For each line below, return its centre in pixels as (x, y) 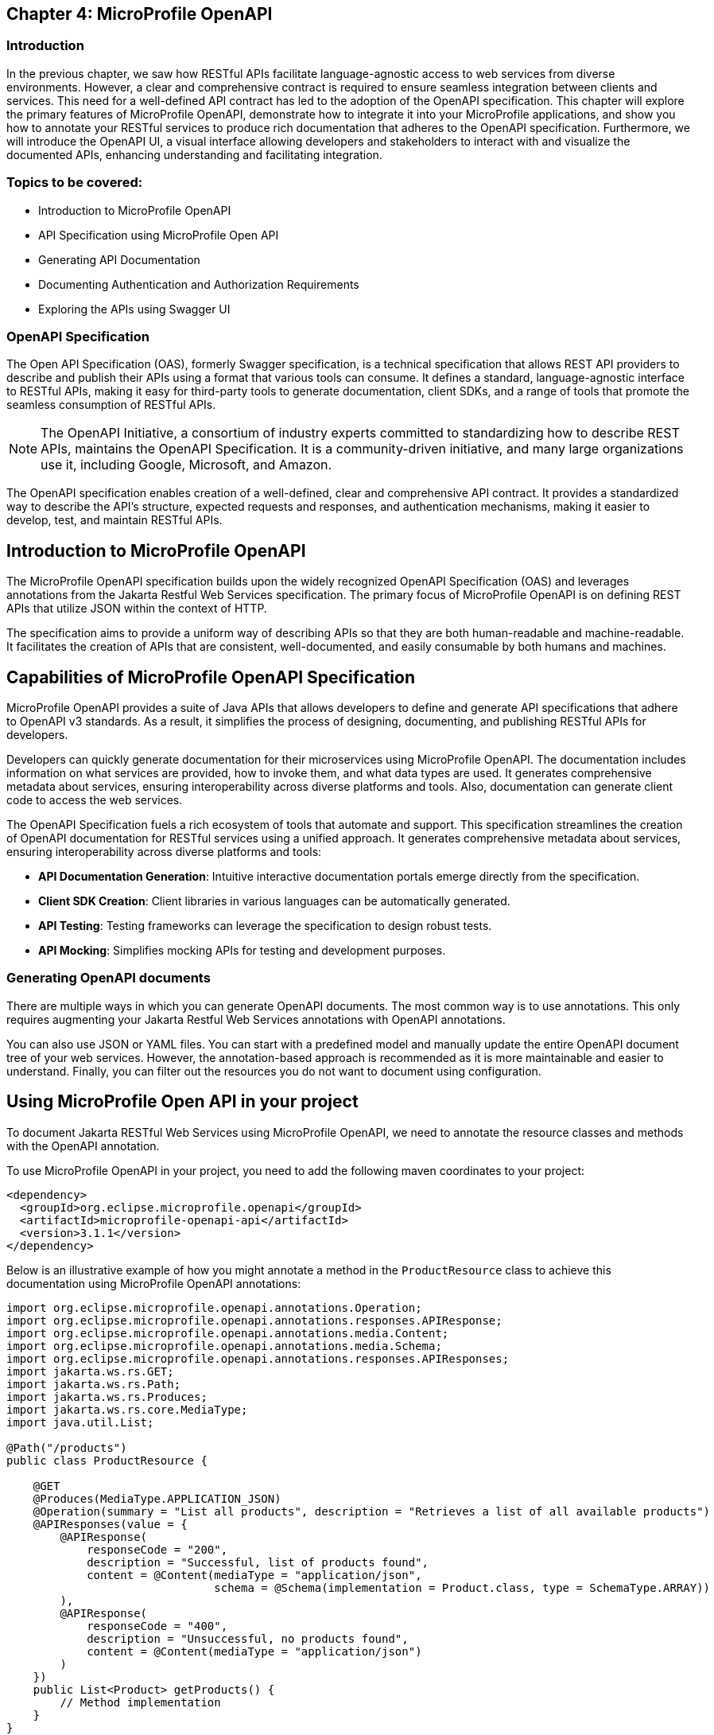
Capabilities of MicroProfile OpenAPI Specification (211, 677)
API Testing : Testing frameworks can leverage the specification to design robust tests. (265, 925)
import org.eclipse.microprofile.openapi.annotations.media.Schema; (224, 1346)
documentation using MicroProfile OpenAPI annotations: (154, 1283)
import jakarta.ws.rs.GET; (90, 1371)
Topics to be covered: (75, 183)
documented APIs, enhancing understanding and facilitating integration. (194, 154)
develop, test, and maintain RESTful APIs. (114, 520)
